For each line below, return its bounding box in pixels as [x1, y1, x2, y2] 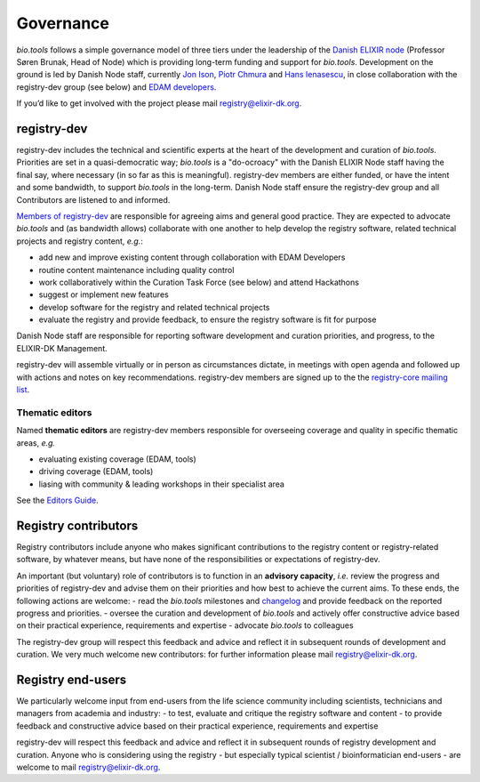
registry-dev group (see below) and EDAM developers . [16, 81, 217, 93]
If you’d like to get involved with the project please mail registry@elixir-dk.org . [16, 98, 302, 109]
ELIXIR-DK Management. [16, 343, 108, 353]
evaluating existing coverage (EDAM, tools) [38, 454, 197, 464]
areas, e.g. [16, 437, 56, 448]
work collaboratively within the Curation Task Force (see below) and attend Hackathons [38, 277, 360, 287]
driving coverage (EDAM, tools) [38, 466, 154, 477]
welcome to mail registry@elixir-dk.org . [16, 762, 161, 773]
